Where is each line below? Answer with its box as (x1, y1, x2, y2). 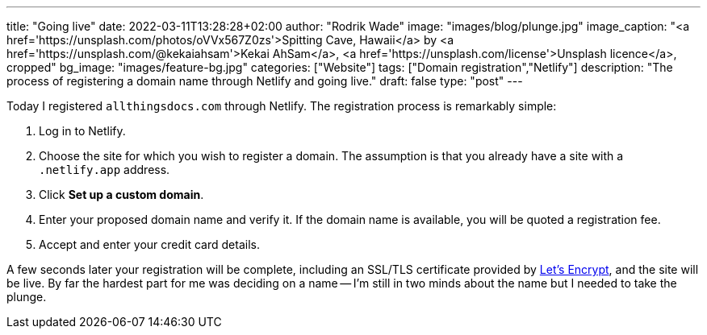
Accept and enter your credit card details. (39, 238, 260, 251)
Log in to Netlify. (39, 124, 126, 138)
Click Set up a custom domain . (39, 188, 204, 201)
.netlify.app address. (39, 163, 170, 176)
